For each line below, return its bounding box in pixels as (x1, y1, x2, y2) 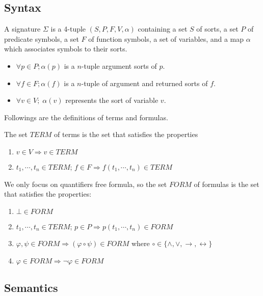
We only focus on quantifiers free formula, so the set (4, 178, 167, 189)
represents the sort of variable (65, 95, 159, 105)
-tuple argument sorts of (81, 60, 157, 71)
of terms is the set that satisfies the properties (54, 129, 198, 140)
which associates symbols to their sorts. (4, 43, 127, 54)
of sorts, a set (196, 23, 239, 34)
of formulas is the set (194, 178, 259, 189)
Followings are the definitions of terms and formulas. (4, 112, 168, 122)
